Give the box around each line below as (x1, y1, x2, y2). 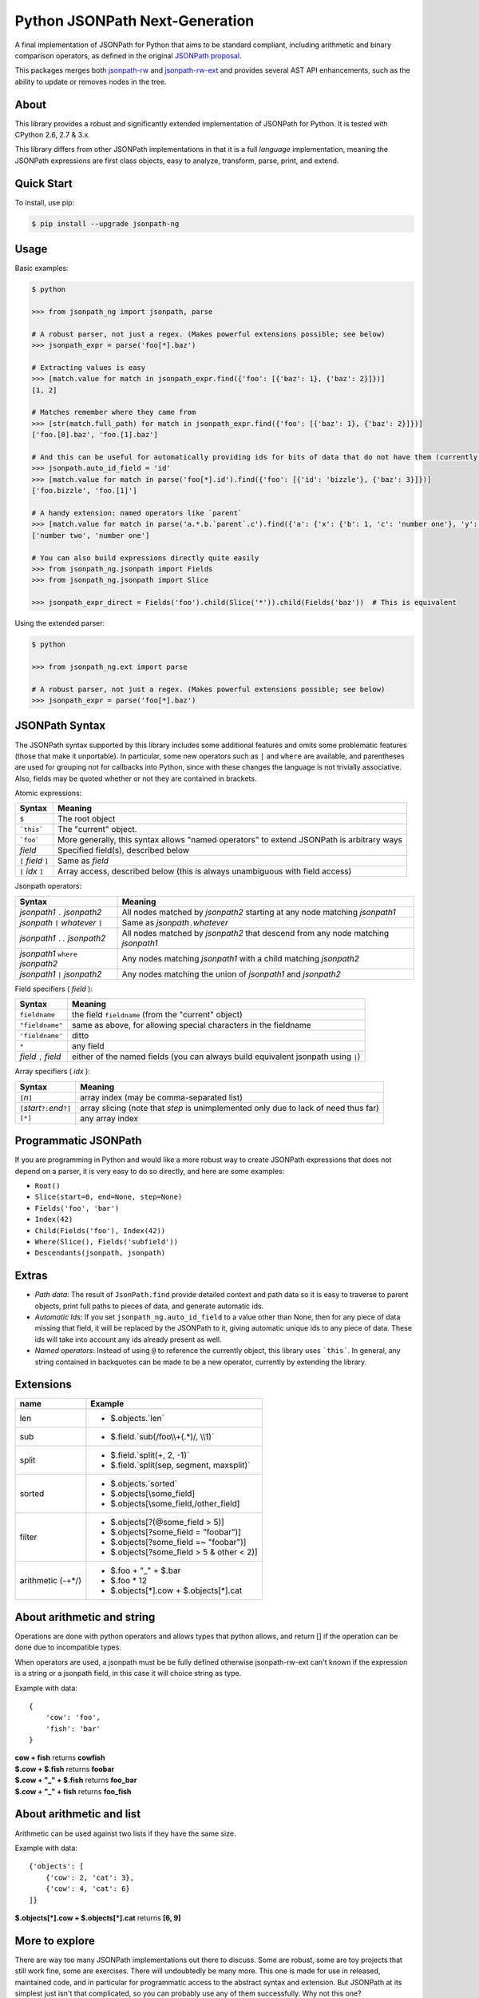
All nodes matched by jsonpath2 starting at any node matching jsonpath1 (121, 906, 396, 917)
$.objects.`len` (110, 1413, 165, 1424)
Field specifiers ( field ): (14, 984, 93, 993)
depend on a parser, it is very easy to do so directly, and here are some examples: (14, 1166, 285, 1176)
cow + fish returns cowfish (14, 1753, 105, 1762)
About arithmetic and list (14, 1807, 141, 1821)
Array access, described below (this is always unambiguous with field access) (57, 866, 352, 877)
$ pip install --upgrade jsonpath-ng (31, 219, 180, 228)
